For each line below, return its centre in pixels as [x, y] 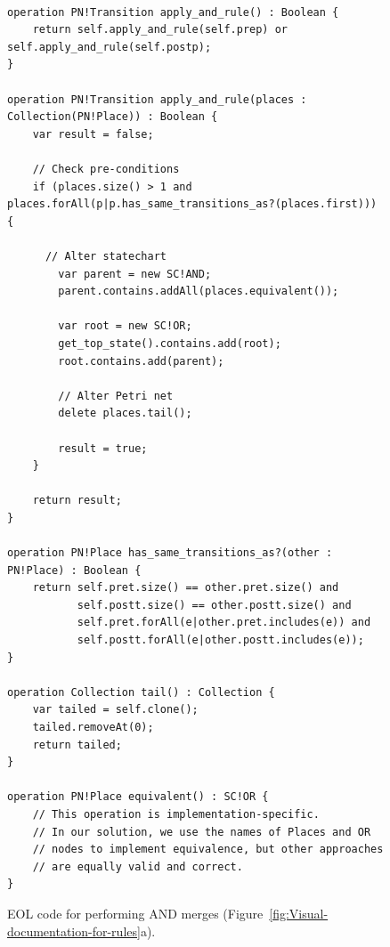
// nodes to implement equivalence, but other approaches [208, 850]
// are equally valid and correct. [138, 866]
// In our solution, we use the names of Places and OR [202, 832]
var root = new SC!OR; [125, 326]
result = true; [103, 448]
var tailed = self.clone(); [115, 710]
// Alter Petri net [116, 396]
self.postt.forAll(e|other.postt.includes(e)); [220, 640]
